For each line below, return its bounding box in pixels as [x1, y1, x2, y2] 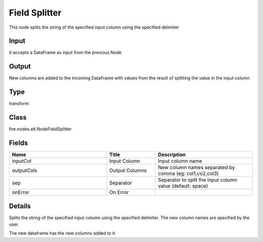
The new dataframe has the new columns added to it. [9, 230, 116, 236]
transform [9, 101, 29, 106]
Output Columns [109, 167, 147, 174]
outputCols [12, 167, 38, 174]
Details [9, 202, 31, 210]
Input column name [158, 158, 202, 165]
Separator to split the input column [158, 176, 238, 183]
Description [158, 151, 186, 158]
